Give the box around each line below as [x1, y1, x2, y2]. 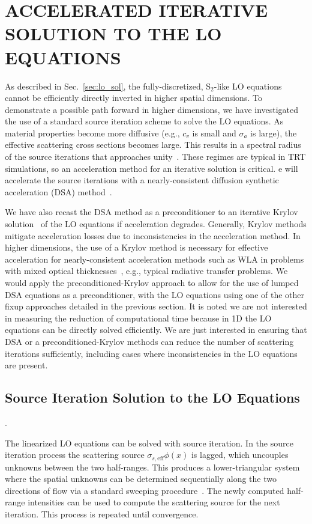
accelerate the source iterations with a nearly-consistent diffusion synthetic [5, 174, 279, 186]
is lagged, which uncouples [191, 448, 289, 461]
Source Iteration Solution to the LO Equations [5, 388, 300, 407]
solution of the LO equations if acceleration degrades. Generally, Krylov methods [5, 218, 307, 230]
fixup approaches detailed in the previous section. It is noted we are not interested [5, 300, 307, 312]
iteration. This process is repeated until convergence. [5, 507, 199, 520]
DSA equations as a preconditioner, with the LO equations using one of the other [5, 288, 304, 300]
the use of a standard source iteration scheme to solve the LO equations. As [5, 115, 284, 127]
